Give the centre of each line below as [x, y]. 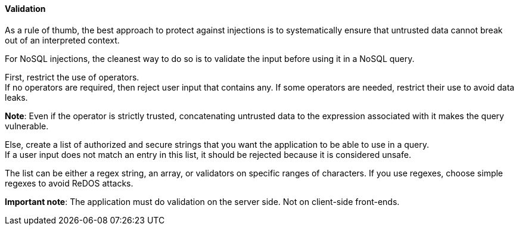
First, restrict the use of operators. [72, 77]
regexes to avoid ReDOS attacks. [69, 183]
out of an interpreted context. [62, 40]
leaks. [16, 97]
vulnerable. [27, 126]
